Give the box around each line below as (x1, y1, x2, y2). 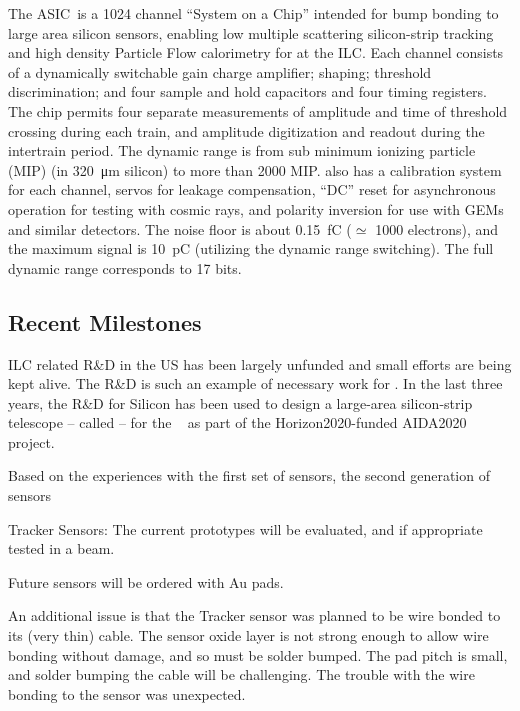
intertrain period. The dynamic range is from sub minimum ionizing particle (8, 140, 476, 161)
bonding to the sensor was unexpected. (8, 683, 246, 704)
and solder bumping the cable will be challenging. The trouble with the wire (8, 664, 475, 685)
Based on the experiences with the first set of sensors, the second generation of (8, 465, 490, 486)
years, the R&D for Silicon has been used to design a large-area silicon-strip (8, 392, 473, 413)
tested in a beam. (8, 538, 115, 559)
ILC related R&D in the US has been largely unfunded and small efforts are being (8, 353, 512, 374)
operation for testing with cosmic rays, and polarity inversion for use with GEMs (8, 198, 504, 219)
